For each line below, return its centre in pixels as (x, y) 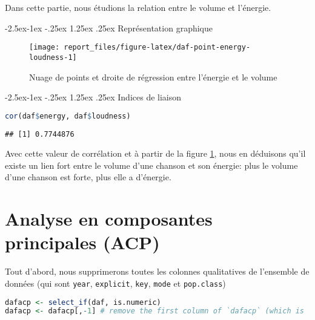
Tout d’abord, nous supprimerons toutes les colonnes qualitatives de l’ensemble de (157, 271)
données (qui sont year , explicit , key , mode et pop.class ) (115, 283)
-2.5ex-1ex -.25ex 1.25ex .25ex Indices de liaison (93, 97)
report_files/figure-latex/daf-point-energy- (157, 47)
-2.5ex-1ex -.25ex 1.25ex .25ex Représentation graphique (109, 28)
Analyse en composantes (109, 219)
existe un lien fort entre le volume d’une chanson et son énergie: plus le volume (151, 165)
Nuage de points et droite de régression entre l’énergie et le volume (153, 77)
